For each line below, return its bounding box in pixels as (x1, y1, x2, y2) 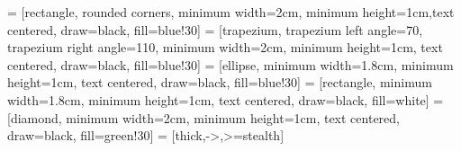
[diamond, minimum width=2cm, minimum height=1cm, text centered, (7, 108, 400, 127)
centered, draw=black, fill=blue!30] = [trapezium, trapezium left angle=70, (7, 20, 423, 39)
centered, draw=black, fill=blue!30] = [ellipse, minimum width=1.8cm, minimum (7, 55, 454, 74)
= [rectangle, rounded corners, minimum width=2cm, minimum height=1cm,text (7, 3, 455, 21)
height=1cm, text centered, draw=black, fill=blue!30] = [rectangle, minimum (7, 73, 432, 92)
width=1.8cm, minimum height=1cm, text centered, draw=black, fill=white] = (7, 90, 444, 109)
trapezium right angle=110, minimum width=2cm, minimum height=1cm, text (7, 38, 443, 57)
